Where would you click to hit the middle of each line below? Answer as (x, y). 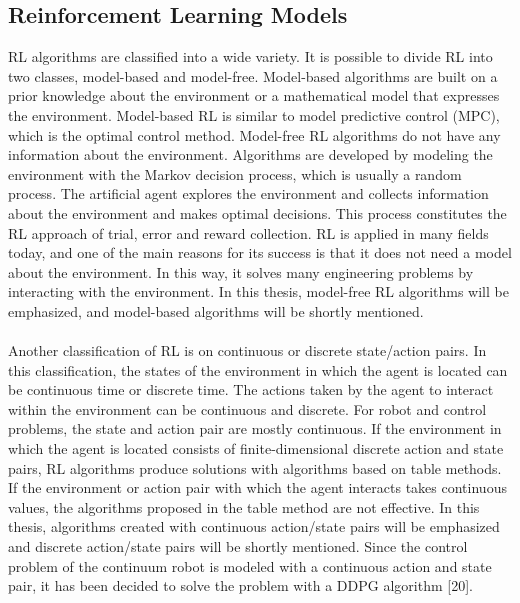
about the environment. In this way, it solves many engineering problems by (241, 271)
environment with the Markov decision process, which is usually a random (235, 173)
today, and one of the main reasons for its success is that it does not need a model (260, 252)
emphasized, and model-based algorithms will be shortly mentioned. (216, 310)
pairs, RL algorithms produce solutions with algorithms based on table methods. (255, 467)
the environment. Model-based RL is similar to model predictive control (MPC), (254, 114)
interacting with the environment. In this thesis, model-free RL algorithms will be (258, 291)
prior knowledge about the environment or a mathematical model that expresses (254, 95)
